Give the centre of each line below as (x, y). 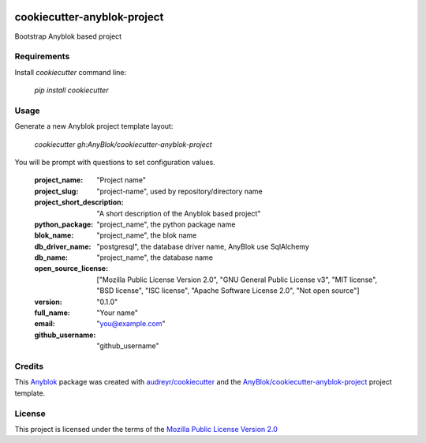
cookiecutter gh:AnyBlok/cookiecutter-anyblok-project (123, 144)
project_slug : (56, 191)
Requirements (42, 57)
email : (45, 324)
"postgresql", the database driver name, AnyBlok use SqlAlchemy (203, 246)
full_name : (52, 313)
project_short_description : (79, 202)
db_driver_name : (63, 246)
